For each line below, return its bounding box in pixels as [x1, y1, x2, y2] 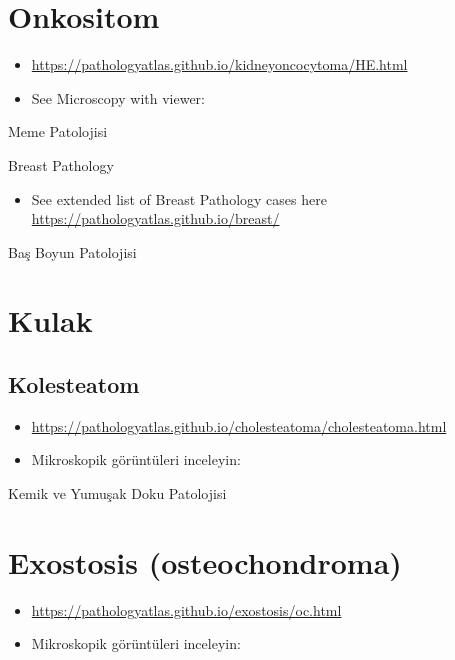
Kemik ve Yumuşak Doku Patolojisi [8, 483, 227, 504]
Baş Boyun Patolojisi [8, 241, 137, 262]
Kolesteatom [8, 369, 140, 400]
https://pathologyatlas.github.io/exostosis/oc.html [31, 599, 342, 620]
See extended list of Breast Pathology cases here [31, 188, 327, 209]
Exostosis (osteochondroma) [8, 541, 402, 582]
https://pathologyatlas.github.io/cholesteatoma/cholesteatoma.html [31, 415, 447, 436]
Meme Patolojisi [8, 121, 108, 142]
